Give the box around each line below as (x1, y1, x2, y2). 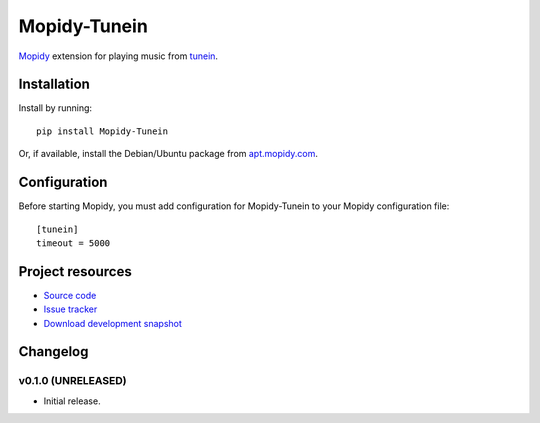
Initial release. (43, 395, 101, 407)
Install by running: (18, 102, 93, 114)
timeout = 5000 (36, 237, 111, 249)
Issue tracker (43, 303, 98, 315)
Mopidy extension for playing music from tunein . (18, 50, 219, 62)
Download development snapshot (43, 317, 182, 329)
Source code (43, 289, 97, 301)
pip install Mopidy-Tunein (36, 125, 169, 137)
